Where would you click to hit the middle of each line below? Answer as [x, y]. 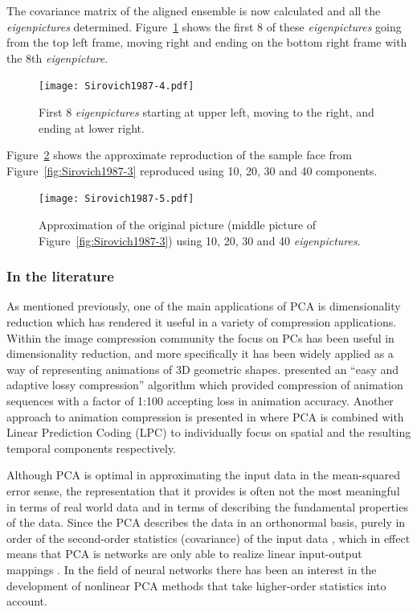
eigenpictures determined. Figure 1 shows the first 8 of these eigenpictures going [204, 26]
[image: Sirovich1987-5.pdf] [117, 199]
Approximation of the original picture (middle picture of [178, 225]
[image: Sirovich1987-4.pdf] [117, 86]
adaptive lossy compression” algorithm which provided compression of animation [205, 385]
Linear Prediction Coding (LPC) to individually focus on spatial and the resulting [209, 432]
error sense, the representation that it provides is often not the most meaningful [203, 491]
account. [27, 601]
